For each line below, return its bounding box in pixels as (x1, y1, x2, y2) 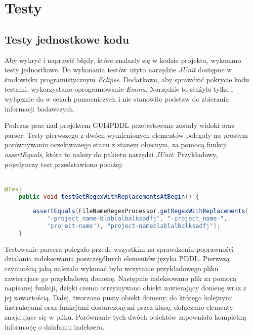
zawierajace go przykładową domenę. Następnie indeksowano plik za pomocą (4, 273, 237, 283)
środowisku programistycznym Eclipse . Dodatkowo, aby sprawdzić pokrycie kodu (4, 74, 249, 84)
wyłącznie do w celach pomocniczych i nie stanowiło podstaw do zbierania (4, 93, 229, 104)
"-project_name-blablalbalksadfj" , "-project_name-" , (46, 215, 228, 223)
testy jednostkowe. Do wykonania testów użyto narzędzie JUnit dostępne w (4, 64, 232, 75)
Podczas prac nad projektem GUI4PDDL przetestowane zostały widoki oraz (4, 120, 235, 130)
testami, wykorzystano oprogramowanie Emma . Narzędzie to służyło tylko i (4, 84, 233, 94)
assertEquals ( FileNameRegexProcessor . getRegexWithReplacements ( (33, 208, 249, 215)
